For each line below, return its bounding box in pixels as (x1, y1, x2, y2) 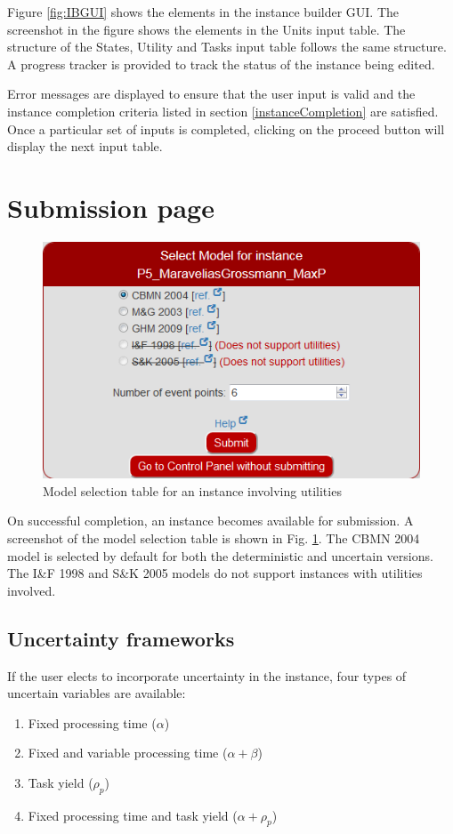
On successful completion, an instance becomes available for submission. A (7, 511, 414, 530)
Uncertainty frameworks (7, 624, 235, 652)
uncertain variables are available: (7, 684, 186, 702)
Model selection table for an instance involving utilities (43, 481, 342, 500)
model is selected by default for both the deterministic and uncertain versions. (7, 546, 433, 565)
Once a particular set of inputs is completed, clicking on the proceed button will (7, 119, 445, 138)
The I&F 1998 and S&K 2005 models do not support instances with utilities (7, 564, 423, 582)
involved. (7, 581, 56, 599)
